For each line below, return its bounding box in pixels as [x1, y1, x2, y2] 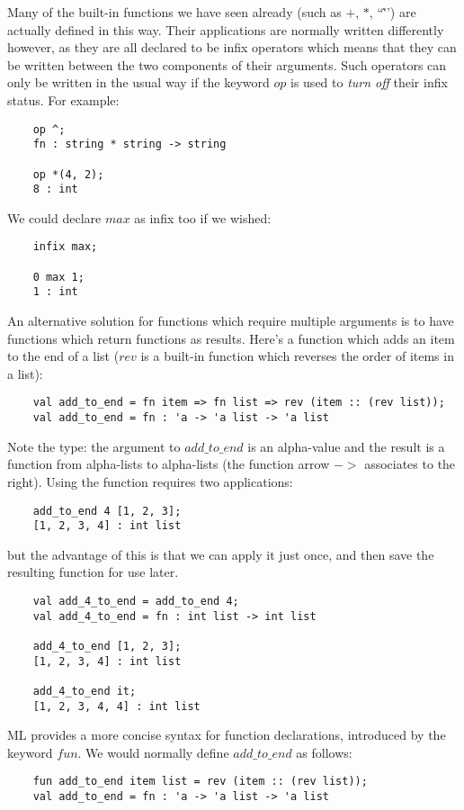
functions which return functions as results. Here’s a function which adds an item [7, 328, 455, 347]
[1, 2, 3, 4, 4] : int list [32, 699, 201, 713]
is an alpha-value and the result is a [247, 436, 445, 455]
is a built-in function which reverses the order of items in [140, 346, 454, 365]
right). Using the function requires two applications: [7, 472, 293, 490]
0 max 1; [32, 270, 85, 283]
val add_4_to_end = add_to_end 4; [32, 595, 239, 608]
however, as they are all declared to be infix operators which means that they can [7, 38, 457, 57]
